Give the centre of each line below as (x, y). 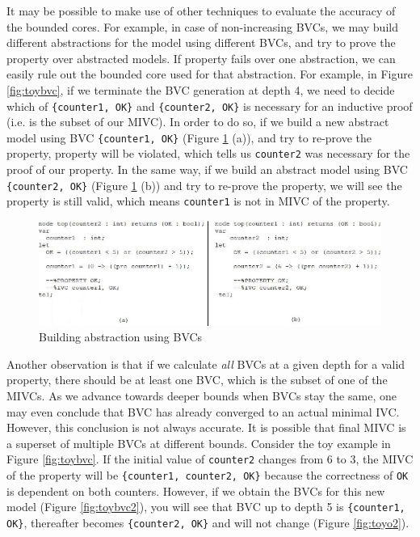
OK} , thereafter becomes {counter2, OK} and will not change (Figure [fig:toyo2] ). (208, 522)
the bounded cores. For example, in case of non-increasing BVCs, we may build (202, 26)
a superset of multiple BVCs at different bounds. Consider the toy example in (199, 443)
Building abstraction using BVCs (121, 337)
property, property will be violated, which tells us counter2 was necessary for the (208, 153)
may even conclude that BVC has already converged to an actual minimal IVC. (203, 411)
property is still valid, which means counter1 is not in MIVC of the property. (198, 201)
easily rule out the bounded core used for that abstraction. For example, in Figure (210, 74)
